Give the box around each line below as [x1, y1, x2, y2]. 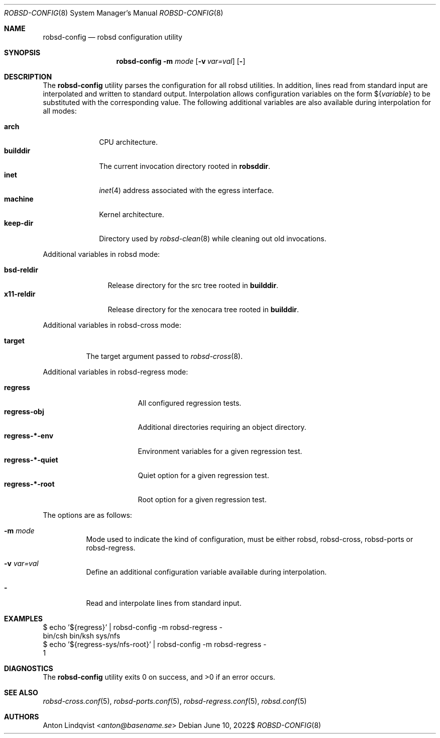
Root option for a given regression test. [138, 495, 267, 504]
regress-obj [4, 407, 44, 416]
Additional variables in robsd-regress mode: [43, 367, 188, 376]
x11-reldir [4, 290, 36, 298]
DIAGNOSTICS [4, 664, 53, 673]
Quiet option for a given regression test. [138, 471, 269, 480]
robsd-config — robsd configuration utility [43, 33, 182, 41]
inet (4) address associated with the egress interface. [99, 186, 274, 195]
